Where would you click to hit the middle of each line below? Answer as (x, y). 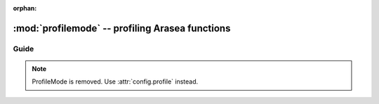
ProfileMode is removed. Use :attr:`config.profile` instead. (115, 82)
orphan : (25, 8)
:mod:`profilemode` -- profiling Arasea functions (122, 28)
